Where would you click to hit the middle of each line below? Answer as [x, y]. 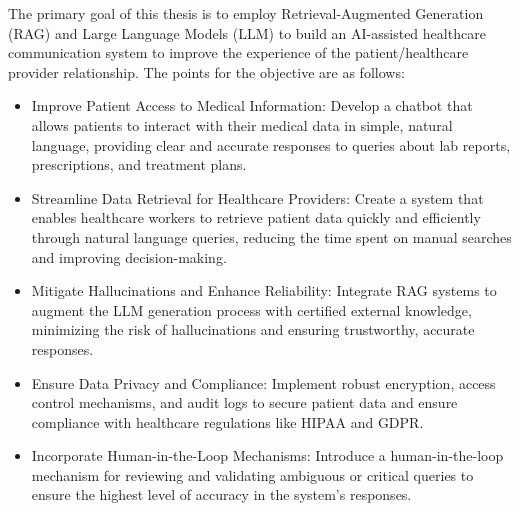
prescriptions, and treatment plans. [139, 164]
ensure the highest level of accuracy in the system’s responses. [221, 494]
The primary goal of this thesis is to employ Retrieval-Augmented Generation [246, 13]
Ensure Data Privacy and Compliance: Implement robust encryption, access [263, 382]
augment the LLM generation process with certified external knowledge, [251, 309]
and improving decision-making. [129, 256]
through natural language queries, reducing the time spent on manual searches [271, 236]
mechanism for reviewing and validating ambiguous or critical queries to [252, 474]
